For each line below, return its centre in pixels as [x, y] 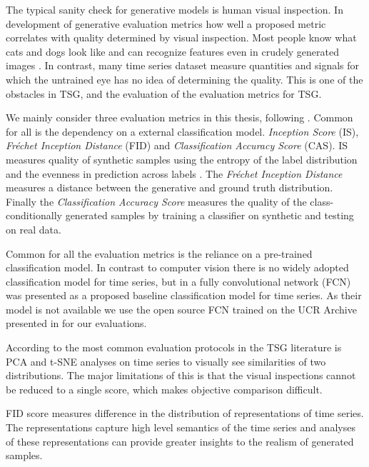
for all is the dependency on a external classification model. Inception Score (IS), [182, 131]
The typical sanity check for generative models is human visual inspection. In [175, 9]
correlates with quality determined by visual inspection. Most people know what [181, 37]
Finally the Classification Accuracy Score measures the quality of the [156, 201]
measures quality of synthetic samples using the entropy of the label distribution [182, 159]
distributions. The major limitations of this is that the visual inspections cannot [181, 375]
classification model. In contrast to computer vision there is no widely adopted [177, 267]
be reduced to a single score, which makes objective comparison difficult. [164, 389]
